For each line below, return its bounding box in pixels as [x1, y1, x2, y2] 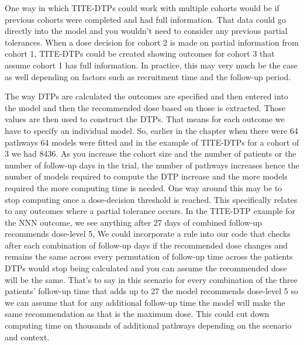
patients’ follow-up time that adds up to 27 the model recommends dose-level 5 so [5, 285, 299, 297]
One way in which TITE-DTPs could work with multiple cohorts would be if [5, 2, 279, 13]
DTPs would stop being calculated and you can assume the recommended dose [5, 262, 287, 274]
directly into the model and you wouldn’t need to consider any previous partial [5, 25, 288, 37]
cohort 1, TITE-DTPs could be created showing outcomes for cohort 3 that [5, 47, 275, 60]
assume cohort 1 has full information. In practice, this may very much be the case [5, 58, 298, 71]
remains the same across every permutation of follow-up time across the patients [5, 250, 293, 263]
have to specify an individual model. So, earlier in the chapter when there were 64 [5, 124, 298, 136]
